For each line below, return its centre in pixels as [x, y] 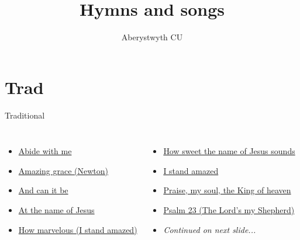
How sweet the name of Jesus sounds [229, 151]
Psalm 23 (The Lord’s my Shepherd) [229, 210]
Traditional [25, 115]
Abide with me [45, 151]
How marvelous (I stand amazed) [78, 229]
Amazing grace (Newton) [63, 170]
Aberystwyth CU [152, 37]
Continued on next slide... [210, 229]
